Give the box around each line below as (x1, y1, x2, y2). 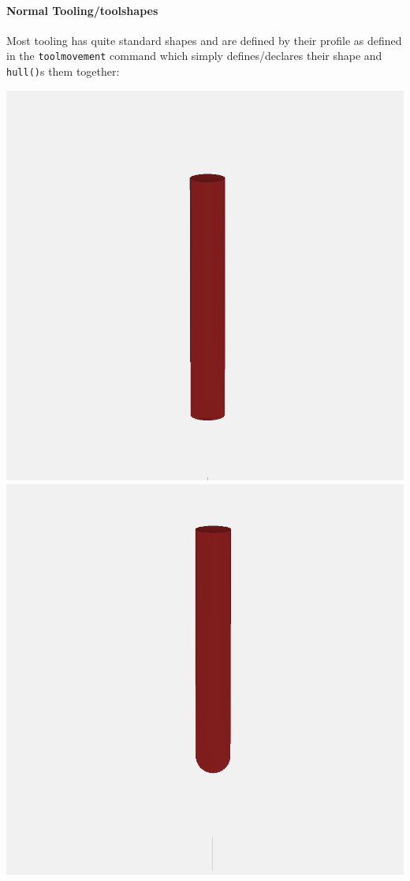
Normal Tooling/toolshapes (6, 2, 158, 18)
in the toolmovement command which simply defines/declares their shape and (6, 47, 382, 64)
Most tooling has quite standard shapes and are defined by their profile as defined (6, 32, 402, 48)
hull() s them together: (6, 63, 120, 80)
